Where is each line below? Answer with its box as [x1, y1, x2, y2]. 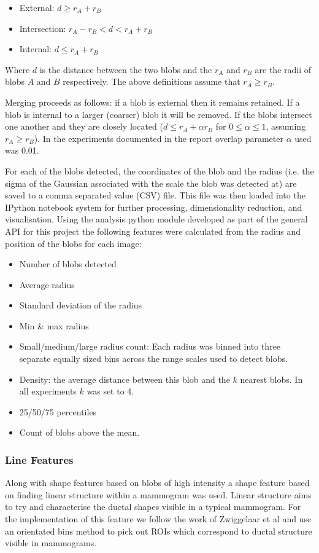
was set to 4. [86, 385, 134, 398]
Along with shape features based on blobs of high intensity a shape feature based [5, 476, 310, 489]
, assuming [266, 120, 306, 133]
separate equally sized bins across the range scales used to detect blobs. [19, 352, 288, 365]
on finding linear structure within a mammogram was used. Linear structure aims [5, 488, 312, 501]
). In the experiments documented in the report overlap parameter [34, 131, 283, 144]
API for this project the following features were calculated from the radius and [5, 224, 301, 237]
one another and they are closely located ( [5, 120, 163, 133]
